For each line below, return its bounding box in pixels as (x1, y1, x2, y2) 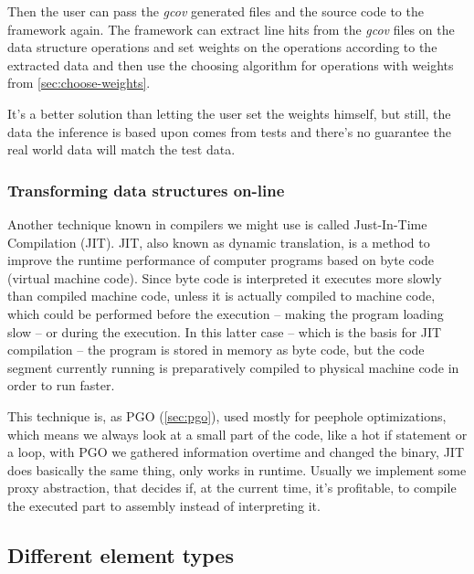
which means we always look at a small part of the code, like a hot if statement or (7, 424, 468, 443)
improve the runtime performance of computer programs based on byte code (7, 250, 435, 270)
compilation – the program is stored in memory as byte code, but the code (7, 340, 425, 359)
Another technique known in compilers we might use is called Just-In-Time (7, 214, 427, 233)
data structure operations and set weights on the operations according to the (7, 37, 437, 57)
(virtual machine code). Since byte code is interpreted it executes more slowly (7, 268, 442, 287)
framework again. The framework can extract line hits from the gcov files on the (7, 19, 455, 38)
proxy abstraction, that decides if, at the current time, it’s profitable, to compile (7, 478, 457, 497)
